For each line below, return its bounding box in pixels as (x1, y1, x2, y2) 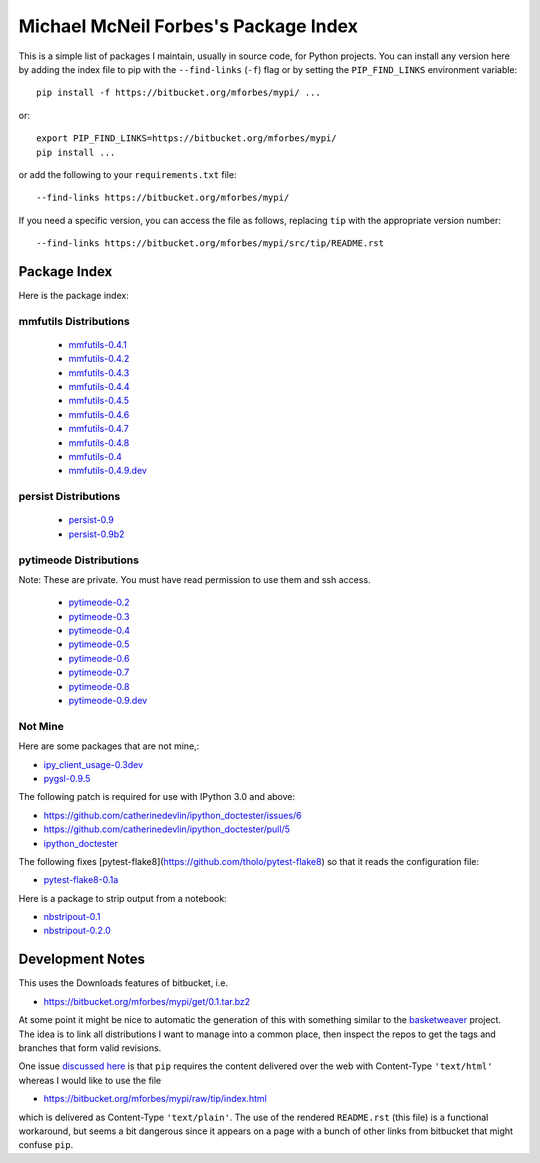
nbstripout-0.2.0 (43, 925, 112, 937)
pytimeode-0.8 (68, 680, 130, 692)
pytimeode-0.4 (68, 625, 130, 637)
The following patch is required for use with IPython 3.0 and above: (18, 791, 296, 803)
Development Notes (18, 951, 145, 968)
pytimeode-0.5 (68, 638, 130, 650)
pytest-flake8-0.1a (43, 874, 119, 886)
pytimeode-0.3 (68, 610, 130, 622)
